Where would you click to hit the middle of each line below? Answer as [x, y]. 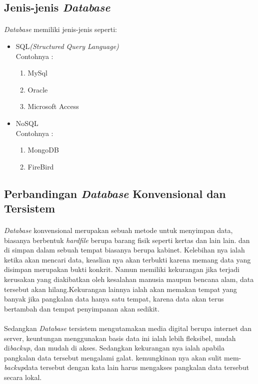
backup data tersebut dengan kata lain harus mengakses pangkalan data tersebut [127, 367]
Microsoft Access [53, 106]
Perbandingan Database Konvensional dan [115, 193]
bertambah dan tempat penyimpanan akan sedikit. [82, 308]
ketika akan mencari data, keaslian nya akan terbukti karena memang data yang [127, 259]
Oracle [38, 89]
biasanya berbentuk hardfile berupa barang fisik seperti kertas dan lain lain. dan [127, 240]
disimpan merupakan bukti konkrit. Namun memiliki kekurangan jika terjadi [122, 269]
